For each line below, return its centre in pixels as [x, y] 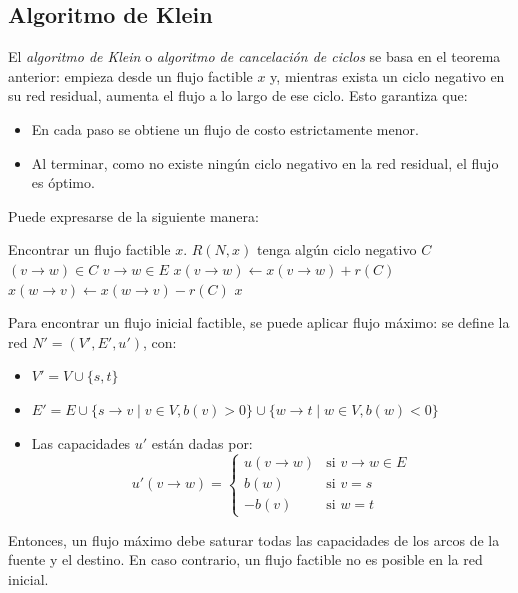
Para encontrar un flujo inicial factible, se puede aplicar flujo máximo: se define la [259, 322]
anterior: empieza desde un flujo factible [130, 75]
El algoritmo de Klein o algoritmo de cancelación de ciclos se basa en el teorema [254, 56]
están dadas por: [202, 442]
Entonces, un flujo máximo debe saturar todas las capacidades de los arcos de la [254, 539]
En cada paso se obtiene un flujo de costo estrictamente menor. [225, 128]
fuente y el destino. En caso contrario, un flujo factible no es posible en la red [245, 559]
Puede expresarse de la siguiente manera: [133, 215]
